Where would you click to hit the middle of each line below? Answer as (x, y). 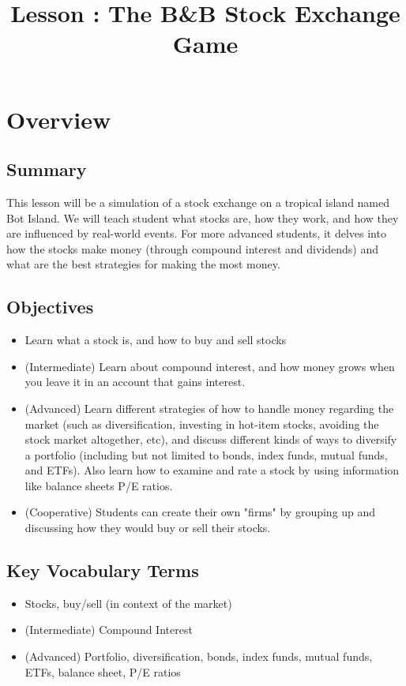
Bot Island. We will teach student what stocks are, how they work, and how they (203, 217)
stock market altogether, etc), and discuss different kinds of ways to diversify (211, 439)
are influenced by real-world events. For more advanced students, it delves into (196, 233)
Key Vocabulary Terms (103, 570)
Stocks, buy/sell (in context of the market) (128, 603)
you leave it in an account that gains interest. (135, 382)
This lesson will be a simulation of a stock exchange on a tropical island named (198, 202)
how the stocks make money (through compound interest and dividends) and (192, 248)
